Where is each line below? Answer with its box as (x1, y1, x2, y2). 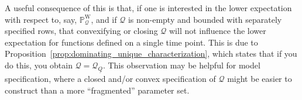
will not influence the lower (169, 25, 266, 37)
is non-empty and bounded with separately (128, 13, 282, 25)
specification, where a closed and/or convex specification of (5, 73, 216, 85)
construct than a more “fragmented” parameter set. (5, 84, 190, 96)
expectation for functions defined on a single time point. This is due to (5, 36, 258, 48)
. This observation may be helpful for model (102, 58, 260, 71)
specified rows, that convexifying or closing (5, 25, 158, 37)
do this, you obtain (5, 58, 73, 71)
